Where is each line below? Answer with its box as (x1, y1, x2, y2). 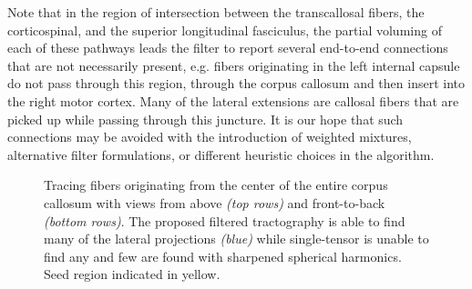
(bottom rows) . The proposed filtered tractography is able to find (44, 211, 405, 230)
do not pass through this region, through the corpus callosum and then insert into (7, 74, 465, 93)
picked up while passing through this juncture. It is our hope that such (7, 109, 404, 128)
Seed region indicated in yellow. (44, 264, 221, 284)
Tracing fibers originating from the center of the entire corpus (44, 175, 388, 194)
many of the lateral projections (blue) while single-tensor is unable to (44, 229, 429, 248)
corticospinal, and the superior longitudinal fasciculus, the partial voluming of (7, 20, 442, 39)
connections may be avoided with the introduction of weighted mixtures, (7, 127, 412, 146)
